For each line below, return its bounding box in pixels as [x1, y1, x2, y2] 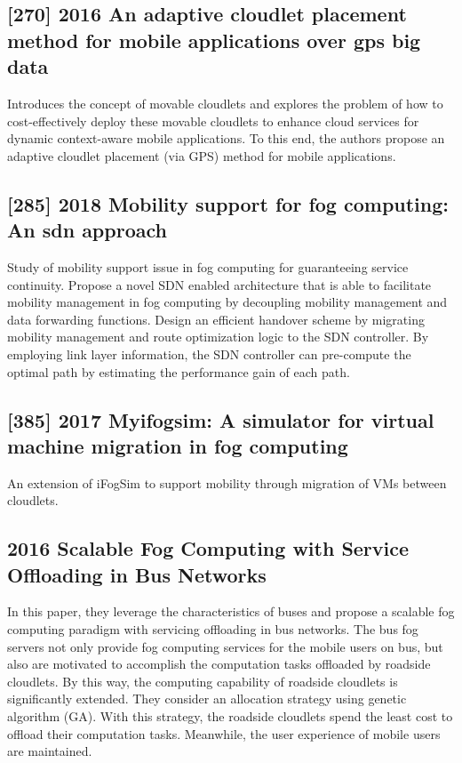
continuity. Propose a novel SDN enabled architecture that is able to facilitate [7, 275, 432, 293]
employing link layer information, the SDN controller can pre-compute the [7, 344, 411, 363]
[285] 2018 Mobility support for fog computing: [7, 189, 450, 217]
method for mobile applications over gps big [7, 26, 421, 53]
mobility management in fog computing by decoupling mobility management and [7, 293, 448, 311]
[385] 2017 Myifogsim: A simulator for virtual [7, 406, 434, 433]
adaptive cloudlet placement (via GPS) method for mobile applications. [7, 146, 396, 165]
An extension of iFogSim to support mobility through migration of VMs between [7, 473, 447, 492]
